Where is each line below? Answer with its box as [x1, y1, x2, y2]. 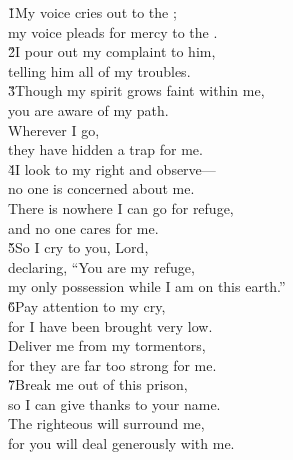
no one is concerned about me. [8, 178, 195, 199]
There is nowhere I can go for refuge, [8, 197, 234, 218]
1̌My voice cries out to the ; [8, 2, 177, 22]
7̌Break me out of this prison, [8, 374, 188, 395]
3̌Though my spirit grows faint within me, [8, 80, 265, 101]
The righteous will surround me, [8, 413, 205, 434]
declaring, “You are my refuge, [8, 256, 195, 277]
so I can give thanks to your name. [8, 393, 221, 414]
